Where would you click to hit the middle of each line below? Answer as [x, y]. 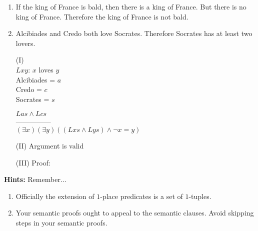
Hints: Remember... [35, 179]
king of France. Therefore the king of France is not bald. [102, 16]
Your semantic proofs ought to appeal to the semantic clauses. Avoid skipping [135, 213]
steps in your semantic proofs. [61, 222]
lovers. [25, 43]
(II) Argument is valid [50, 145]
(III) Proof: [33, 162]
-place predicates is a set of [141, 196]
